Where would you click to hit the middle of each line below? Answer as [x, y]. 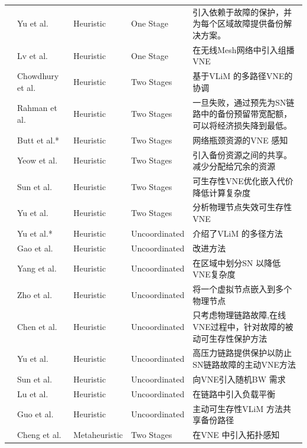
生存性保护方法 [238, 338]
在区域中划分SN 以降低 [237, 262]
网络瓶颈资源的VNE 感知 [240, 140]
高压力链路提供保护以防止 [242, 353]
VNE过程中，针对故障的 [239, 326]
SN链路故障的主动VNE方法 [244, 364]
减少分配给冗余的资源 [234, 166]
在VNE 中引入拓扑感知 [236, 434]
